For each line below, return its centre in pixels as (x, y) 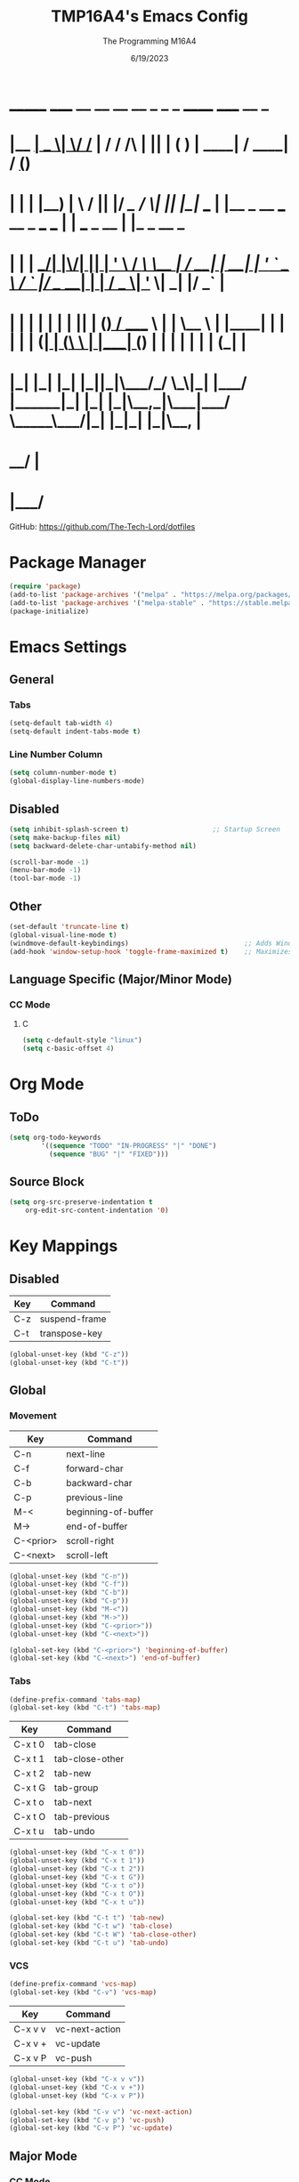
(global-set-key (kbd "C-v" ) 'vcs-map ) (83, 1992)
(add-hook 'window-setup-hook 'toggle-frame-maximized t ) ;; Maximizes (151, 951)
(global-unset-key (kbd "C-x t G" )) (77, 1877)
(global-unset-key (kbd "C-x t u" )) (77, 1902)
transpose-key (71, 1334)
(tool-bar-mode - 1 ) (45, 878)
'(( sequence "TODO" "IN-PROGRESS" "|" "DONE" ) (129, 1145)
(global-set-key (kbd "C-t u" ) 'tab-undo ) (89, 1943)
